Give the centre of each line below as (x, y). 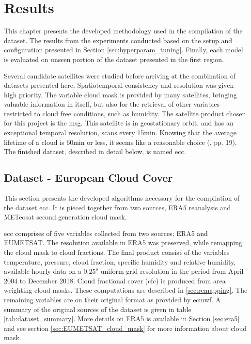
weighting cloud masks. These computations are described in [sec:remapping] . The (126, 290)
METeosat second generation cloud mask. (65, 217)
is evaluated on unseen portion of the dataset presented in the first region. (114, 59)
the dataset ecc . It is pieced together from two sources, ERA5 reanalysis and (118, 207)
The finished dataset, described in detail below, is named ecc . (95, 151)
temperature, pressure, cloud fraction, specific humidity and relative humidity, (120, 261)
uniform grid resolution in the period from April (172, 271)
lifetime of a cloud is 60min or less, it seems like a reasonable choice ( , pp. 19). (120, 142)
